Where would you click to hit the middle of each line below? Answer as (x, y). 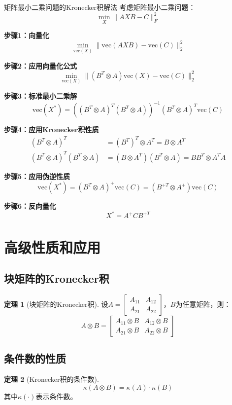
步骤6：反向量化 (30, 206)
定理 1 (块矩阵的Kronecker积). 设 (56, 304)
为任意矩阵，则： (203, 304)
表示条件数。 (56, 396)
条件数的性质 (35, 358)
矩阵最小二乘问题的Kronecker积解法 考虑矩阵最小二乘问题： (100, 7)
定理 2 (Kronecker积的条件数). (51, 379)
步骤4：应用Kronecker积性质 (51, 129)
